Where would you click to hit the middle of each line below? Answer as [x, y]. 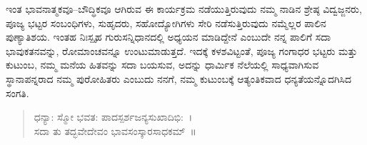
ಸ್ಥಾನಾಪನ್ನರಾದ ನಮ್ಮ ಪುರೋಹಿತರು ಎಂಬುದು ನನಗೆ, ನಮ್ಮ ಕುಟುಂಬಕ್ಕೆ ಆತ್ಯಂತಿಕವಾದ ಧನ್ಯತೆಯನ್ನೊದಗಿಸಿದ [179, 78]
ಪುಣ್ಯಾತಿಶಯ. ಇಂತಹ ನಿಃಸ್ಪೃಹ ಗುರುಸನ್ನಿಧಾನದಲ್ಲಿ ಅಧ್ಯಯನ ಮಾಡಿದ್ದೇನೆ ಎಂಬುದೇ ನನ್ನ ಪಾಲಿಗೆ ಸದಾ [169, 37]
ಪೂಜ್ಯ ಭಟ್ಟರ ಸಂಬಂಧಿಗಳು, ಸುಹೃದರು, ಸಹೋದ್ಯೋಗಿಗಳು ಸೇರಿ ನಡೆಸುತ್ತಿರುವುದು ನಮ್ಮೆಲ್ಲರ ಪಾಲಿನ [166, 22]
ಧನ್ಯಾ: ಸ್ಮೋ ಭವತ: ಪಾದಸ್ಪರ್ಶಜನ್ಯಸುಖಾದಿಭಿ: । [113, 117]
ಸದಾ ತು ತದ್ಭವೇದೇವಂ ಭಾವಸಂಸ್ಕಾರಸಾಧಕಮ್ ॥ [115, 130]
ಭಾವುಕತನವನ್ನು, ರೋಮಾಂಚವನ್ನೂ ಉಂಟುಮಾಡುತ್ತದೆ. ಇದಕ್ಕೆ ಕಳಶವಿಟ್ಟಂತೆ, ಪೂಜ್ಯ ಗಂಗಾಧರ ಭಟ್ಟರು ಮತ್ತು [182, 50]
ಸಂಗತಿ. [17, 92]
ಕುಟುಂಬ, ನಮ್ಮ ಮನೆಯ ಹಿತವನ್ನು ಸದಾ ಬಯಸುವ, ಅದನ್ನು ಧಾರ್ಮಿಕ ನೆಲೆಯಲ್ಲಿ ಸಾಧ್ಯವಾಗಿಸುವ [162, 65]
